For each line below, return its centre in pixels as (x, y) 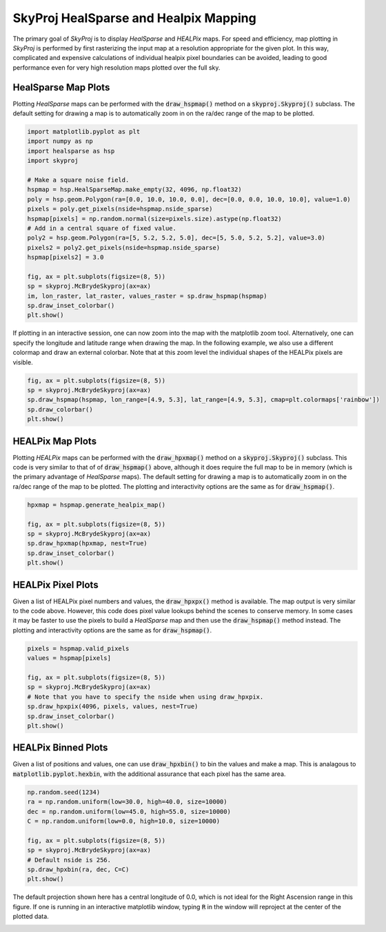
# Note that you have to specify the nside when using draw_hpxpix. (145, 697)
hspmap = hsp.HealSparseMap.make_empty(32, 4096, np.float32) (134, 190)
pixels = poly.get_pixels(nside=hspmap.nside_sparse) (120, 209)
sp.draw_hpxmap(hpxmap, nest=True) (87, 543)
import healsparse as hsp (71, 151)
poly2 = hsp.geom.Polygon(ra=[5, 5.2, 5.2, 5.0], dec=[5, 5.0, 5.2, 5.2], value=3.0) (176, 238)
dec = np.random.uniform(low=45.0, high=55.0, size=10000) (129, 812)
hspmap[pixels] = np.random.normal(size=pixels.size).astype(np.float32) (154, 219)
